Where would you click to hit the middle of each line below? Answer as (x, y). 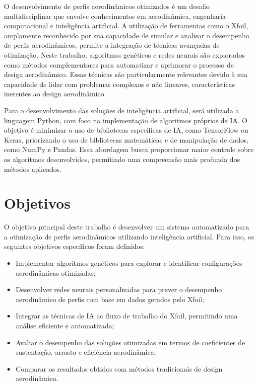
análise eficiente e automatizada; (65, 325)
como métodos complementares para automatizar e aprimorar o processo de (119, 64)
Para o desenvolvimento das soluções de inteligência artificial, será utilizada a (122, 110)
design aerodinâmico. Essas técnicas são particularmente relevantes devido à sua (126, 74)
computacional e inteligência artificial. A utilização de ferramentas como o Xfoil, (126, 26)
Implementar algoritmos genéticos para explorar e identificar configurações (129, 263)
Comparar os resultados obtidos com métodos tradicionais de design (119, 368)
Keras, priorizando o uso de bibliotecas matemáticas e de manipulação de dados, (126, 139)
